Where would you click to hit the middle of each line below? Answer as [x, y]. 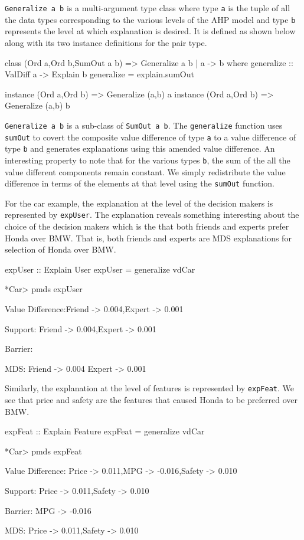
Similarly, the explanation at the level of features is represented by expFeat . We [149, 388]
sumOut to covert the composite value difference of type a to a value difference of [151, 137]
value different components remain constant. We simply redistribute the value [145, 171]
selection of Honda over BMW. [61, 249]
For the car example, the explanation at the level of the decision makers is [139, 203]
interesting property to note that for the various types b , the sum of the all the [148, 160]
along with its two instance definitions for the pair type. [106, 42]
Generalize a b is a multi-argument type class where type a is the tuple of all [148, 8]
